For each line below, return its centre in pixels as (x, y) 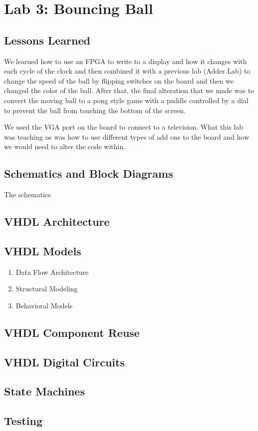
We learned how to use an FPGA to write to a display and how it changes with (126, 61)
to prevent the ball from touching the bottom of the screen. (95, 110)
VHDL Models (43, 251)
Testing (23, 421)
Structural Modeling (47, 289)
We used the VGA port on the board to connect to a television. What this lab (124, 127)
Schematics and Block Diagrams (89, 173)
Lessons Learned (47, 40)
